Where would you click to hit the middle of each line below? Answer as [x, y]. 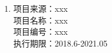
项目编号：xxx [40, 32]
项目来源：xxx [40, 8]
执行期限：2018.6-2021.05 [60, 43]
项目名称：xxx [40, 20]
